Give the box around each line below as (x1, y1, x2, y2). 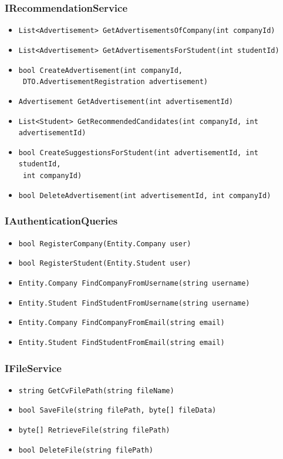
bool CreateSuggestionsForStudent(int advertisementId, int (18, 148, 258, 157)
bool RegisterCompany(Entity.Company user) (18, 239, 191, 248)
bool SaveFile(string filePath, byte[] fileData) (18, 406, 217, 415)
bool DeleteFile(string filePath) (18, 445, 153, 454)
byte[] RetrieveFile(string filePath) (18, 426, 170, 435)
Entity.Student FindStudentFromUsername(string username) (18, 299, 250, 307)
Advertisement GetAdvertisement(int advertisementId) (18, 97, 233, 106)
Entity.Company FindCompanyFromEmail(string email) (18, 319, 225, 327)
